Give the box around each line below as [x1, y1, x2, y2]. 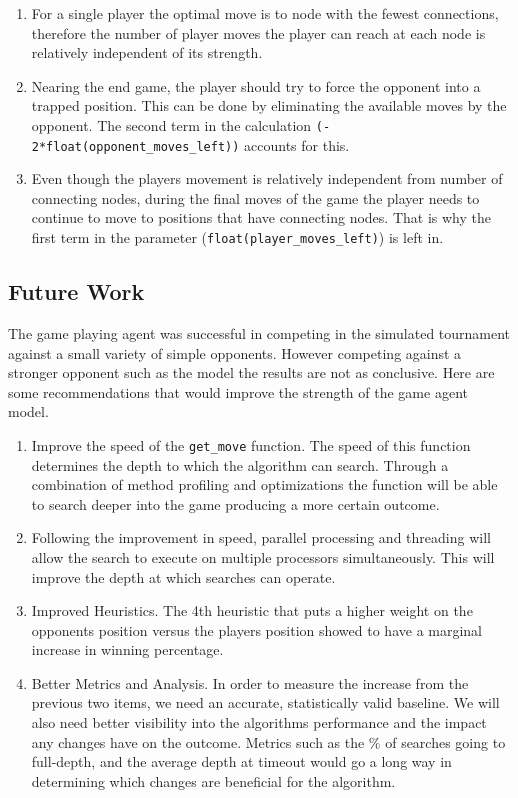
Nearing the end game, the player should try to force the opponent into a [31, 75, 481, 96]
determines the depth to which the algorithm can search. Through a [31, 454, 449, 475]
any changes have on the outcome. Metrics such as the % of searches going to [31, 731, 506, 752]
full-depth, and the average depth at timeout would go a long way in [31, 751, 452, 772]
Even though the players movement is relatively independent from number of [31, 168, 503, 189]
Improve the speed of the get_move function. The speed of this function [31, 434, 471, 455]
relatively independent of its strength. [31, 42, 263, 63]
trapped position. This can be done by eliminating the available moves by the [31, 95, 507, 116]
